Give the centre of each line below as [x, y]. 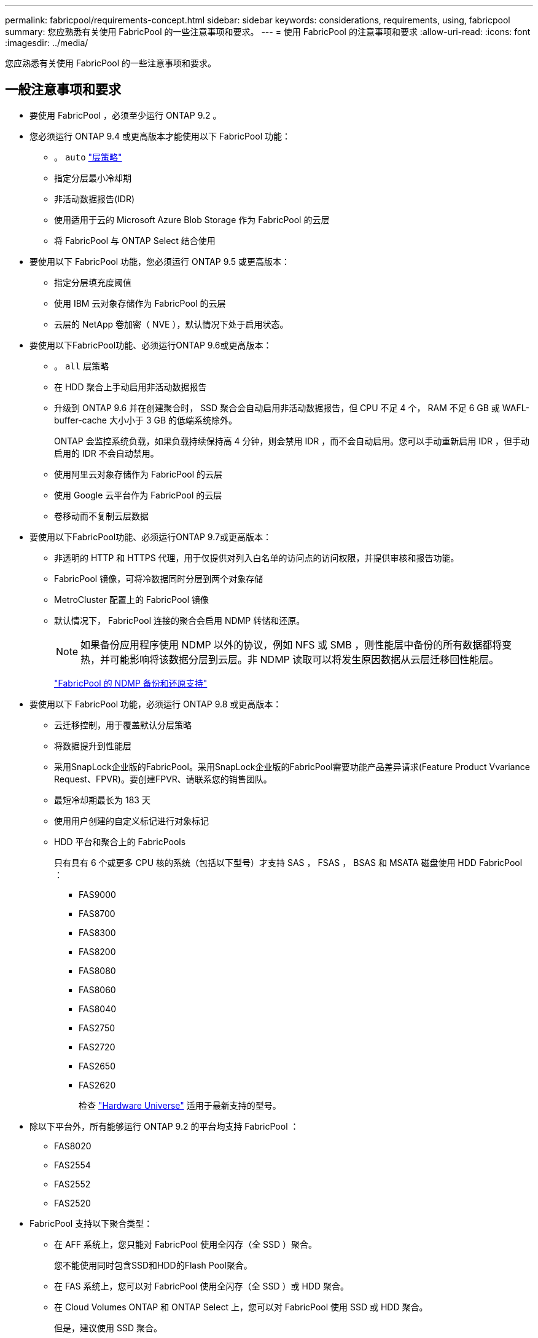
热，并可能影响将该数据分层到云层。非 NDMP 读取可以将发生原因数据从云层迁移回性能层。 [290, 659]
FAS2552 [72, 1184]
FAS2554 [72, 1165]
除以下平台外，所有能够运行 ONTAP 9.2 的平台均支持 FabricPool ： [164, 1126]
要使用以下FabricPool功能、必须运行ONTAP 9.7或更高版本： [150, 537]
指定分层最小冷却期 [93, 178]
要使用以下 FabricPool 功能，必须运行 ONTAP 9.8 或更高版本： [156, 704]
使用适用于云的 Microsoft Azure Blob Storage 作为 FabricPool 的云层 [192, 219]
